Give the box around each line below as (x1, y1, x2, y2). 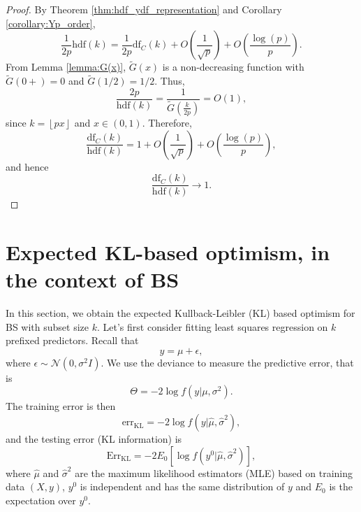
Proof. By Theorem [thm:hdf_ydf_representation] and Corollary (6, 2, 282, 16)
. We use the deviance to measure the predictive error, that (101, 355, 354, 369)
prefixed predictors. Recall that (6, 333, 139, 348)
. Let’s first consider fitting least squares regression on (96, 319, 328, 334)
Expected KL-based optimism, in (6, 237, 330, 266)
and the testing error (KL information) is (6, 432, 182, 446)
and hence (6, 159, 49, 173)
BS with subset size (6, 319, 89, 334)
